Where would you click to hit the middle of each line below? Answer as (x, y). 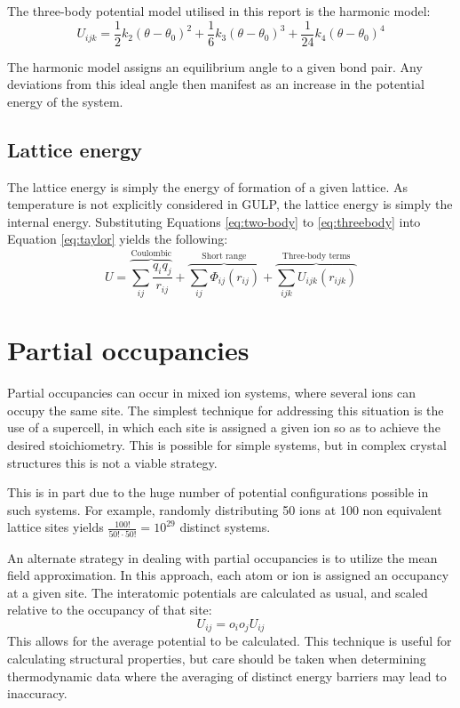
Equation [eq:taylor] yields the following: (118, 239)
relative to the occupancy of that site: (110, 610)
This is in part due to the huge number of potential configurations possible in (218, 492)
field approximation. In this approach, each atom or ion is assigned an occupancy (228, 575)
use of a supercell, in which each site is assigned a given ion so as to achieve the (224, 427)
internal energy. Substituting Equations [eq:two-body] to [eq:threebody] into (214, 221)
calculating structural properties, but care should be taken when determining (217, 659)
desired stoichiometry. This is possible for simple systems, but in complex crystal (227, 444)
